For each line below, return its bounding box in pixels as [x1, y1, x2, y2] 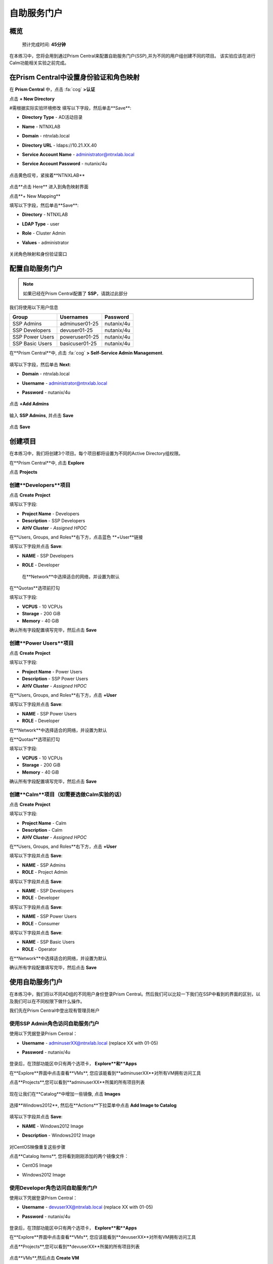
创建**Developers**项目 [9, 481, 71, 488]
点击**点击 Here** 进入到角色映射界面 [9, 184, 88, 190]
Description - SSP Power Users [22, 675, 88, 682]
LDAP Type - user [22, 220, 60, 227]
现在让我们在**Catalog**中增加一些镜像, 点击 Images [9, 1091, 121, 1097]
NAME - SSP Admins [22, 862, 66, 868]
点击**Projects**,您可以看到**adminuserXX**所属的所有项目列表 [9, 1079, 145, 1086]
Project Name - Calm [22, 820, 67, 826]
